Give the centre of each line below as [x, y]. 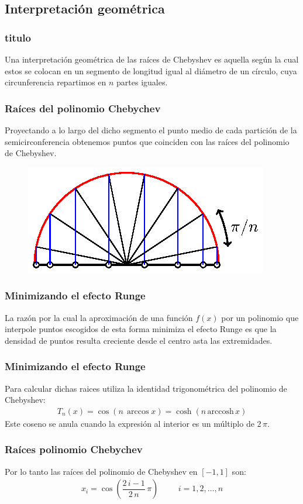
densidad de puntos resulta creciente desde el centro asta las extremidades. [139, 340]
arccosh [221, 411]
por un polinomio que [260, 317]
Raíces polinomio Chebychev [74, 449]
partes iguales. [142, 82]
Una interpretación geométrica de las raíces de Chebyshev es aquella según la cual [152, 59]
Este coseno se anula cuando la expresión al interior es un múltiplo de [130, 423]
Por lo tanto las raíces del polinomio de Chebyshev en [101, 471]
